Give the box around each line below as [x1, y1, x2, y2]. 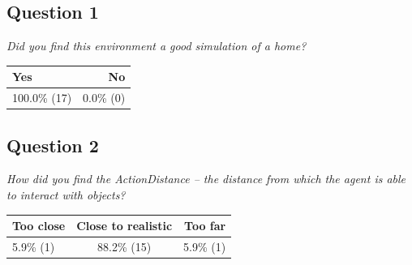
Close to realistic [76, 217, 173, 234]
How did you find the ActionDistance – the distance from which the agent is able [6, 170, 406, 187]
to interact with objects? [6, 186, 126, 203]
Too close [12, 217, 66, 234]
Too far [184, 217, 226, 234]
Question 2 [6, 132, 99, 157]
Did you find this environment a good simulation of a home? [6, 37, 307, 54]
